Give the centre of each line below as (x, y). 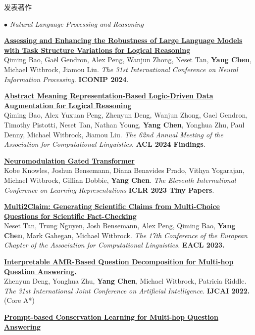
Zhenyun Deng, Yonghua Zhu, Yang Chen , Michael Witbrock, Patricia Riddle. (125, 281)
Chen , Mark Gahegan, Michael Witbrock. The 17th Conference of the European (126, 235)
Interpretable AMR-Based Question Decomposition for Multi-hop (119, 262)
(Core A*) (19, 300)
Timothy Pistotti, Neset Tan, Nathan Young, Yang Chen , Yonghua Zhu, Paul (124, 124)
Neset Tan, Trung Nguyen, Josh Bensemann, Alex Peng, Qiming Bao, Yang (120, 226)
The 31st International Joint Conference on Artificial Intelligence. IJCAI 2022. (127, 290)
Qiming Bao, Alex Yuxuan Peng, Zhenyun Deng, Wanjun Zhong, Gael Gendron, (126, 115)
